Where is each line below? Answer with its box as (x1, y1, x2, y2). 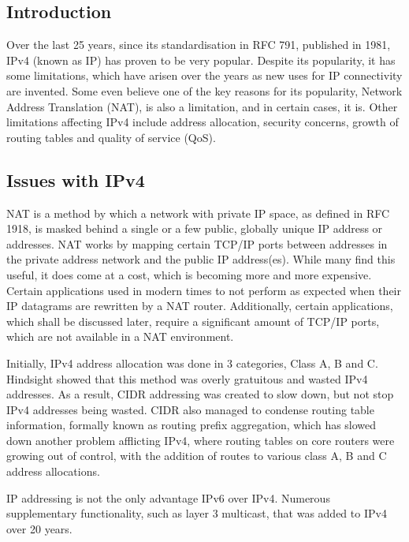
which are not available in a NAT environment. (6, 328, 234, 345)
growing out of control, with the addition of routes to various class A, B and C (6, 447, 387, 464)
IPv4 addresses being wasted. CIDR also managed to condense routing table (6, 401, 374, 417)
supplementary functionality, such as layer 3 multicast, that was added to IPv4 (6, 505, 387, 521)
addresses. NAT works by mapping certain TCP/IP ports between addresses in (6, 235, 388, 252)
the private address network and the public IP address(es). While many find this (6, 251, 396, 267)
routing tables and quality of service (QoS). (6, 129, 216, 145)
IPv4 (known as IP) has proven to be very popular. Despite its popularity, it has (6, 51, 396, 68)
